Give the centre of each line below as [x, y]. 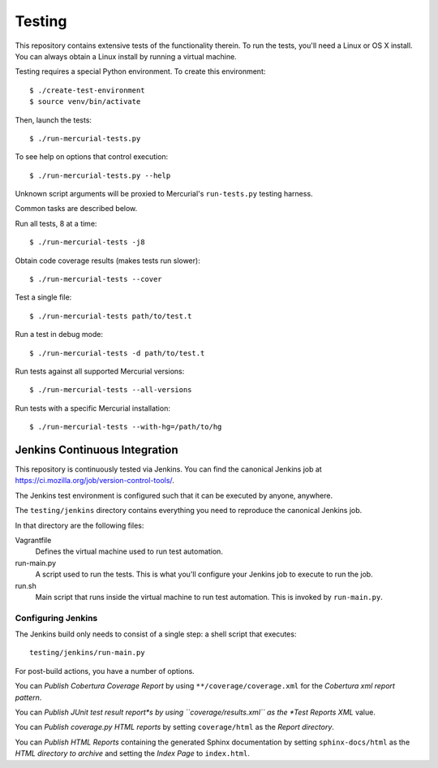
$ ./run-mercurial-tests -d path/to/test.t [117, 353]
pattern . [28, 697]
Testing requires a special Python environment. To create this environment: [140, 71]
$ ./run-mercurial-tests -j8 [87, 242]
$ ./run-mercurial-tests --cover [96, 279]
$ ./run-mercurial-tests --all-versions [111, 390]
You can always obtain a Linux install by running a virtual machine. [126, 56]
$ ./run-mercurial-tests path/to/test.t [111, 316]
